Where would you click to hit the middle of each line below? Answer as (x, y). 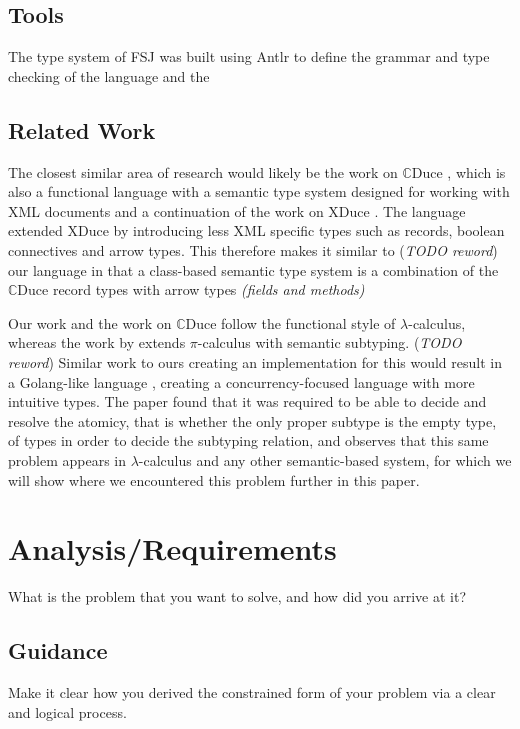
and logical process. (67, 711)
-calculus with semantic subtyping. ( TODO (329, 342)
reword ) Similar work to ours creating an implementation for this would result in (255, 361)
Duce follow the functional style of (290, 322)
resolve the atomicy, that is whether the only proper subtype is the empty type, (252, 420)
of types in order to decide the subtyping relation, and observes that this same (248, 440)
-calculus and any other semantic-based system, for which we (325, 459)
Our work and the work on (90, 322)
